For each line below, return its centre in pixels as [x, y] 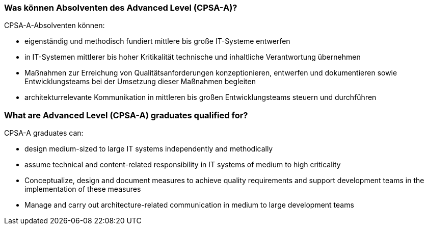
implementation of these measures [83, 189]
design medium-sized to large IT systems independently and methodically [149, 149]
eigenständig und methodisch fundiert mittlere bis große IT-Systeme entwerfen [157, 41]
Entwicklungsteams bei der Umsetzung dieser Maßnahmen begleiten [140, 82]
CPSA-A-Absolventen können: [55, 26]
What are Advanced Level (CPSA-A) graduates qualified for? [126, 115]
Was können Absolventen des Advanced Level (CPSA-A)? [121, 8]
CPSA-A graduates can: [44, 133]
